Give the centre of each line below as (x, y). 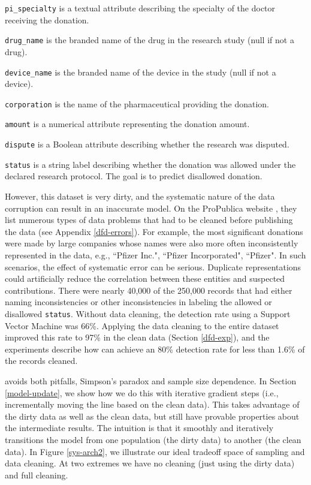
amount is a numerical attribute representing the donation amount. (127, 124)
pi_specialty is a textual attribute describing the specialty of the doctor (140, 8)
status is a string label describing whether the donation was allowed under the (150, 164)
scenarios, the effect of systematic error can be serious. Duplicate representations (153, 266)
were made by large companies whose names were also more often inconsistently (152, 243)
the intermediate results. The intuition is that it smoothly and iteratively (139, 428)
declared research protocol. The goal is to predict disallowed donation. (134, 176)
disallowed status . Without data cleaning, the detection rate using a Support (148, 313)
